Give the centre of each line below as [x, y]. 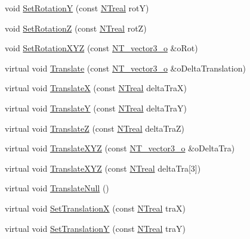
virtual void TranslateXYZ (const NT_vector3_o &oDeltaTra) [120, 148]
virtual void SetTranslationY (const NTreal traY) [95, 228]
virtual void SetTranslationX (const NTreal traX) [95, 208]
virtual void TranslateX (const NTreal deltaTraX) [96, 88]
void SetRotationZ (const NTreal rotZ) [76, 28]
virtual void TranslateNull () [57, 188]
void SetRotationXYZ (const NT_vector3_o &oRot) [101, 48]
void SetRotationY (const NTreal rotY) [77, 8]
